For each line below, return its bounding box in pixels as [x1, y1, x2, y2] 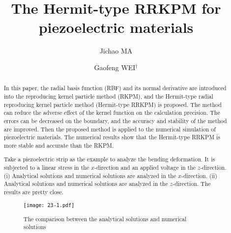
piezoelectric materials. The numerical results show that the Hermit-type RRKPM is [3, 133, 221, 141]
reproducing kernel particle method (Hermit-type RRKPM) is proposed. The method [3, 100, 222, 108]
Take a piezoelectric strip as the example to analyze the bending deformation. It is [3, 155, 215, 163]
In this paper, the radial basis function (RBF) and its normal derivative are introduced [3, 84, 227, 92]
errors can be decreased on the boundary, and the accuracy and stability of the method [3, 116, 227, 125]
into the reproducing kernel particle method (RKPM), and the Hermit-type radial [3, 92, 213, 100]
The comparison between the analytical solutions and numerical [23, 214, 187, 223]
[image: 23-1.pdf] [23, 202, 75, 208]
